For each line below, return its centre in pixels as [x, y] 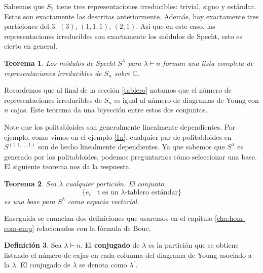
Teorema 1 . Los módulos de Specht [60, 63]
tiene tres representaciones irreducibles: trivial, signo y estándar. [156, 6]
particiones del [27, 26]
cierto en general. [31, 46]
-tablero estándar [151, 192]
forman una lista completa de [208, 63]
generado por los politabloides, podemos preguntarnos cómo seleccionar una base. [130, 156]
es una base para [30, 201]
